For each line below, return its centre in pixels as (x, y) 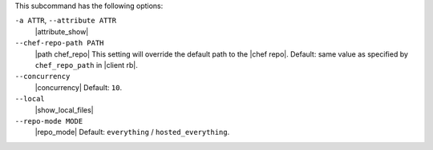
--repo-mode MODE (49, 121)
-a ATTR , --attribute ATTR (65, 21)
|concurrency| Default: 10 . (79, 87)
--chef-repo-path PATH (59, 43)
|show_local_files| (64, 110)
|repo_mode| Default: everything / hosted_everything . (132, 132)
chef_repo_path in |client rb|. (86, 65)
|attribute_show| (62, 31)
